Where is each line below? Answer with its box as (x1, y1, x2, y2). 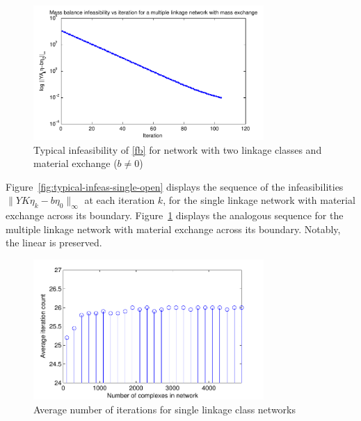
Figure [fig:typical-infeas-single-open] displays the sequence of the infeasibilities (6, 179, 344, 193)
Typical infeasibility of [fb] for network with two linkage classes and (33, 142, 322, 157)
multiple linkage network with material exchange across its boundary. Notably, (6, 221, 341, 236)
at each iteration (84, 193, 155, 207)
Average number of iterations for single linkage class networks (33, 402, 296, 416)
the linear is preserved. (6, 235, 102, 250)
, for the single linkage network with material (163, 193, 355, 207)
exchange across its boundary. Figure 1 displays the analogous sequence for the (6, 208, 344, 223)
